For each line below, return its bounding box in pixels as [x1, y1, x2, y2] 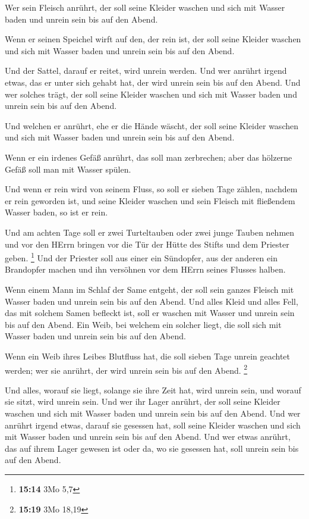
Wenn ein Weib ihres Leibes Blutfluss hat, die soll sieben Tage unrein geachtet [5, 349, 291, 362]
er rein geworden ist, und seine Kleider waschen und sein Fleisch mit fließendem [5, 194, 295, 207]
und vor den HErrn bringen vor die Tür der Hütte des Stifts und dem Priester [5, 237, 289, 250]
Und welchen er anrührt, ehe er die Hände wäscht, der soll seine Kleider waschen [5, 119, 298, 132]
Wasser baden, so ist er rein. [5, 206, 108, 218]
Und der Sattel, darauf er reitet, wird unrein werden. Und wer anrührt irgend [5, 64, 287, 77]
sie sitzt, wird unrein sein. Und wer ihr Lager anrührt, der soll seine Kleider [5, 395, 280, 408]
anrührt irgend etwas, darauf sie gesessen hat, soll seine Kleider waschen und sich [5, 418, 301, 431]
